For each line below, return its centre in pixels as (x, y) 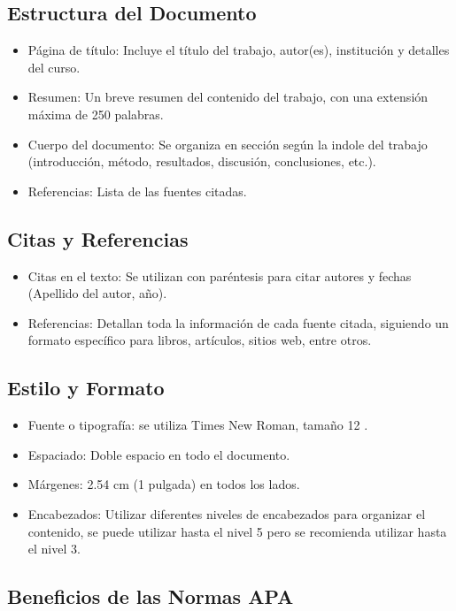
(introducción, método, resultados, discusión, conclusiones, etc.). (202, 161)
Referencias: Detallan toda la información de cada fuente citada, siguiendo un (238, 322)
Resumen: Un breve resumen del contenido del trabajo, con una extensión (228, 97)
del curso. (54, 67)
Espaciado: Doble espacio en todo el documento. (159, 454)
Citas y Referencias (98, 238)
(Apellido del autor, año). (97, 293)
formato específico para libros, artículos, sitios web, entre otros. (200, 340)
